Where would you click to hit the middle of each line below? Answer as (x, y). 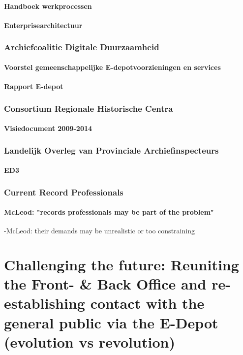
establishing (45, 303)
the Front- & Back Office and (105, 284)
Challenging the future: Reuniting (121, 265)
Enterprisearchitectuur (43, 25)
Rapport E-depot (34, 86)
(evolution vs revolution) (90, 341)
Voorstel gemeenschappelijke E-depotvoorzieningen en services (112, 67)
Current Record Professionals (64, 192)
